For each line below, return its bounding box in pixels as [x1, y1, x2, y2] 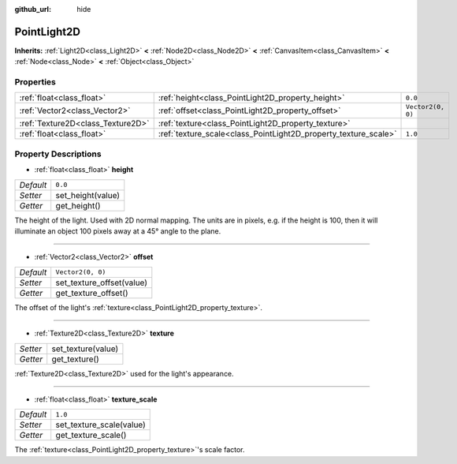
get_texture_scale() [55, 430, 127, 441]
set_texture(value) [51, 343, 119, 354]
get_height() [55, 200, 102, 211]
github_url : [14, 5, 51, 13]
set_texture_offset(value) [55, 277, 148, 288]
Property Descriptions [14, 148, 102, 159]
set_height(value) [55, 189, 121, 200]
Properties [14, 77, 57, 88]
